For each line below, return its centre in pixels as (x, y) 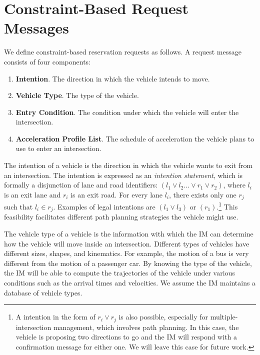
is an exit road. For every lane (117, 194)
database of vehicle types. (43, 292)
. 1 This (227, 206)
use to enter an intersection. (58, 148)
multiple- (224, 317)
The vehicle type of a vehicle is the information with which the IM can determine (129, 233)
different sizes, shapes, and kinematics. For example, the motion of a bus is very (126, 253)
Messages (36, 28)
